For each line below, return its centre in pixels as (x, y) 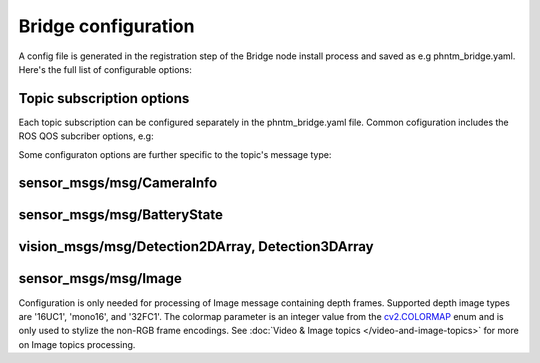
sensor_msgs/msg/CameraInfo (118, 183)
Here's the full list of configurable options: (105, 69)
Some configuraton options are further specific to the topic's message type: (175, 154)
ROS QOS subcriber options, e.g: (86, 136)
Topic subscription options (104, 98)
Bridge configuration (106, 26)
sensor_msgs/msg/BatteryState (121, 215)
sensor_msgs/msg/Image (100, 278)
